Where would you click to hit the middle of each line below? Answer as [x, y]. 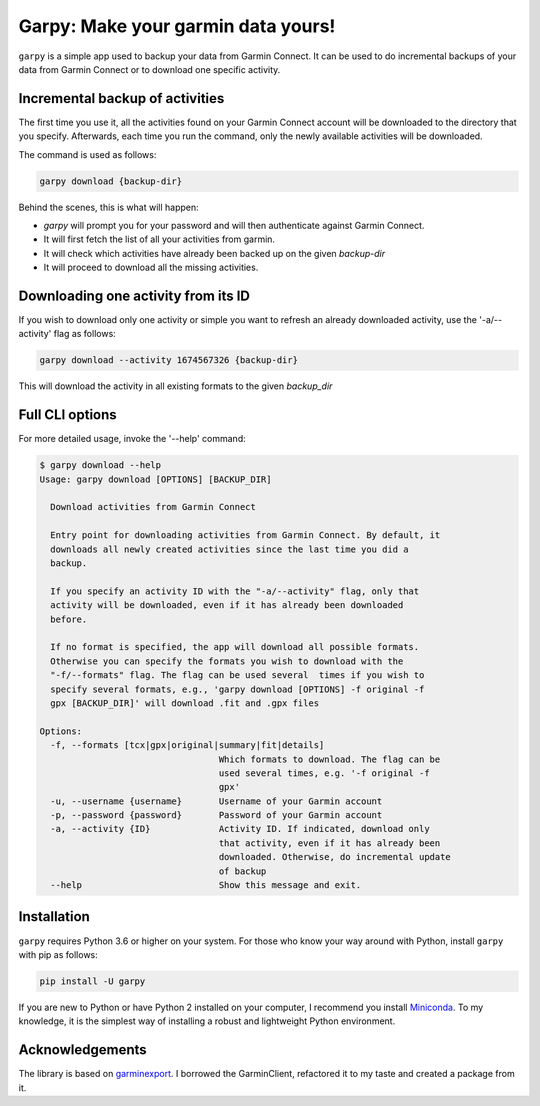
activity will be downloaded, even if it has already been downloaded [227, 605]
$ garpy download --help [100, 465]
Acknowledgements [82, 1050]
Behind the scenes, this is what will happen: [108, 207]
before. [69, 619]
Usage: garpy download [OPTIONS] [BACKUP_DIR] [155, 479]
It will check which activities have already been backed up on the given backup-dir [214, 253]
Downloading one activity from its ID [134, 295]
